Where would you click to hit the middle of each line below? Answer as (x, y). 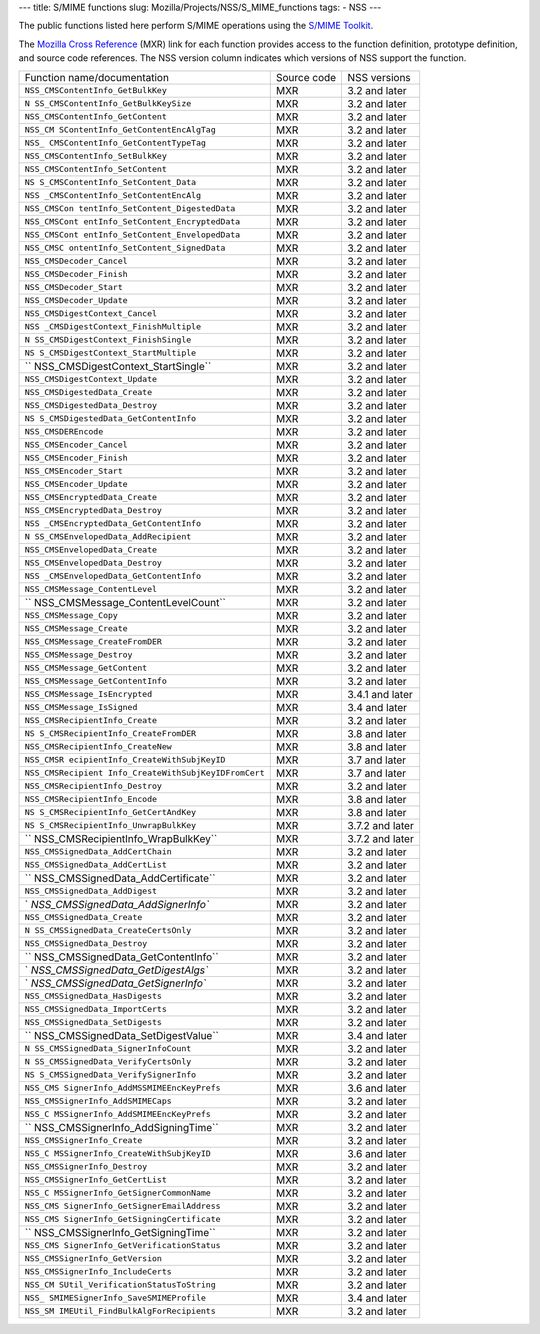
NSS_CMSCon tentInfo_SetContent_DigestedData (130, 208)
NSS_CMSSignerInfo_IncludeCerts (98, 1271)
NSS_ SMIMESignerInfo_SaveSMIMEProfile (115, 1298)
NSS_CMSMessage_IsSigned (81, 707)
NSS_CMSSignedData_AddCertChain (98, 851)
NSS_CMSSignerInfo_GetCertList (95, 1180)
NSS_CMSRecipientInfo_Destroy (93, 786)
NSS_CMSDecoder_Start (74, 287)
